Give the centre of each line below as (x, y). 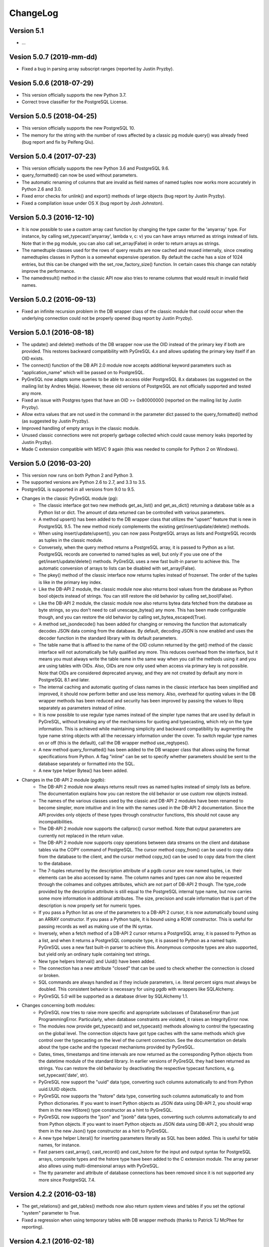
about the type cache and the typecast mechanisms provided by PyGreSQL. (117, 1047)
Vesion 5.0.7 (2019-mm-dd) (53, 57)
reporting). (33, 1227)
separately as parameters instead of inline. (82, 708)
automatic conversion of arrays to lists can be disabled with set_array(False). (117, 568)
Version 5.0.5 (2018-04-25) (53, 116)
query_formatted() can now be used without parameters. (80, 175)
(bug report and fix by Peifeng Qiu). (58, 142)
